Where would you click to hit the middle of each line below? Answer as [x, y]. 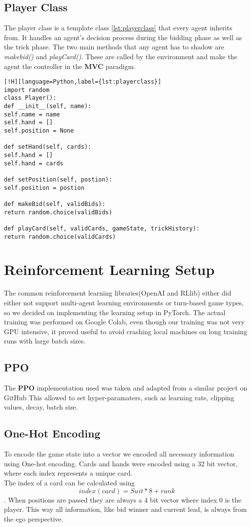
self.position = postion [44, 188]
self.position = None [39, 131]
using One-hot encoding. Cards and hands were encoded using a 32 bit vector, [121, 463]
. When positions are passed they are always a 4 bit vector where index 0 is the [123, 499]
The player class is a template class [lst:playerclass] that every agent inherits [118, 28]
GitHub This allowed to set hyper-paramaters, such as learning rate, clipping [119, 397]
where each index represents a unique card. [68, 473]
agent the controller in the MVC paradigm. [70, 66]
